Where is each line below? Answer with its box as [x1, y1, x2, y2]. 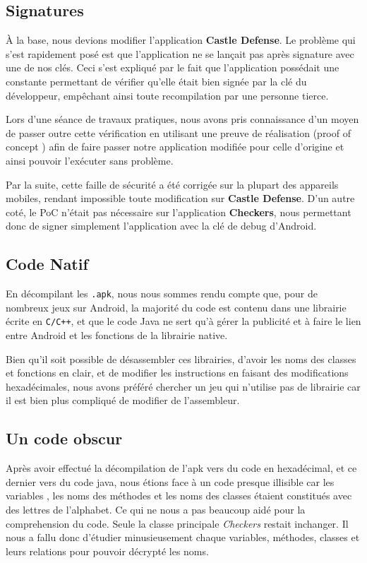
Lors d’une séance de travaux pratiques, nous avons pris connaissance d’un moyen [6, 112, 359, 126]
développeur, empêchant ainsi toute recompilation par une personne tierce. [6, 88, 329, 102]
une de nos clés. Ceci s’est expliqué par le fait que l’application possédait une [6, 60, 339, 75]
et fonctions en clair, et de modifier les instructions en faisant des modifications [6, 365, 349, 380]
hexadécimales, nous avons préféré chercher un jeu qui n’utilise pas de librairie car [6, 379, 361, 393]
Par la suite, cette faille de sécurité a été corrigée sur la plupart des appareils [6, 177, 339, 191]
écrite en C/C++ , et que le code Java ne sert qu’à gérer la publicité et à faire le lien [6, 314, 361, 328]
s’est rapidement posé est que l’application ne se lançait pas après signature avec [6, 46, 354, 61]
